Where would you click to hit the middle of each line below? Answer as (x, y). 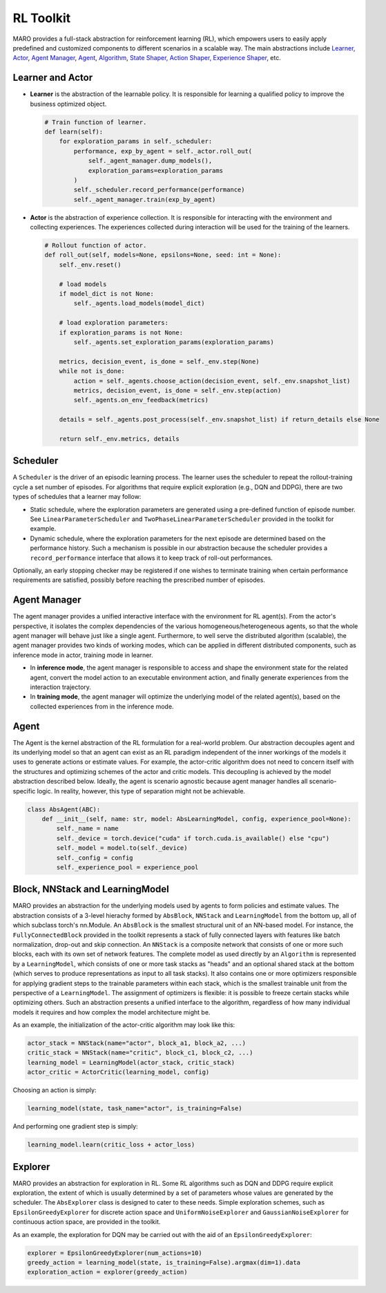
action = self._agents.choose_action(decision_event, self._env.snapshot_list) (212, 381)
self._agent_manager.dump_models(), (150, 161)
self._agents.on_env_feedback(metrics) (141, 400)
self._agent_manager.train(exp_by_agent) (145, 199)
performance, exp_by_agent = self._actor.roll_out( (163, 151)
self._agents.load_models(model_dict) (139, 303)
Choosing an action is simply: (55, 1090)
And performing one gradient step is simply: (75, 1126)
